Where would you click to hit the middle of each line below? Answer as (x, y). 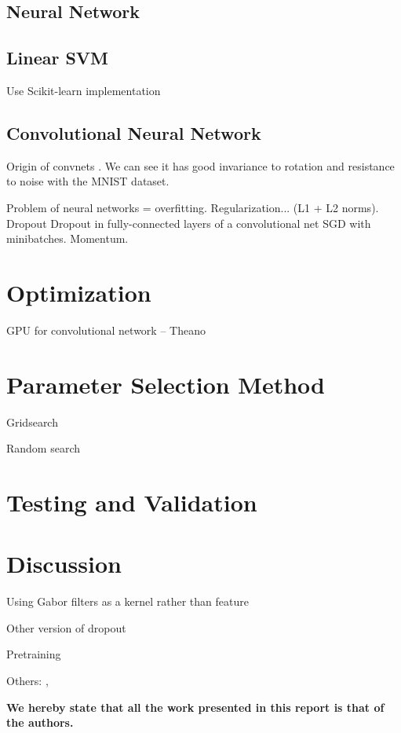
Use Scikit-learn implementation (84, 90)
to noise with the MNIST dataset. (88, 181)
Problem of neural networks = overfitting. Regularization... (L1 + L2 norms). (193, 207)
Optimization (79, 292)
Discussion (64, 564)
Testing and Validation (132, 502)
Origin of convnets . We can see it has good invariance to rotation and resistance (200, 165)
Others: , (27, 681)
